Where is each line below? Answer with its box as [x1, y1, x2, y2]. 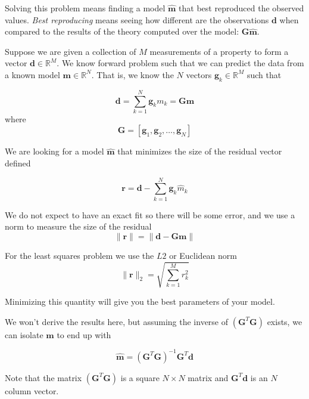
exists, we [267, 315, 302, 327]
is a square [120, 371, 160, 383]
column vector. [5, 384, 59, 397]
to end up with [57, 328, 111, 341]
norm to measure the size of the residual [5, 220, 152, 233]
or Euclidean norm [169, 249, 237, 261]
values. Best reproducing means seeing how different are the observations [5, 13, 269, 26]
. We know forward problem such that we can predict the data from [57, 57, 304, 69]
